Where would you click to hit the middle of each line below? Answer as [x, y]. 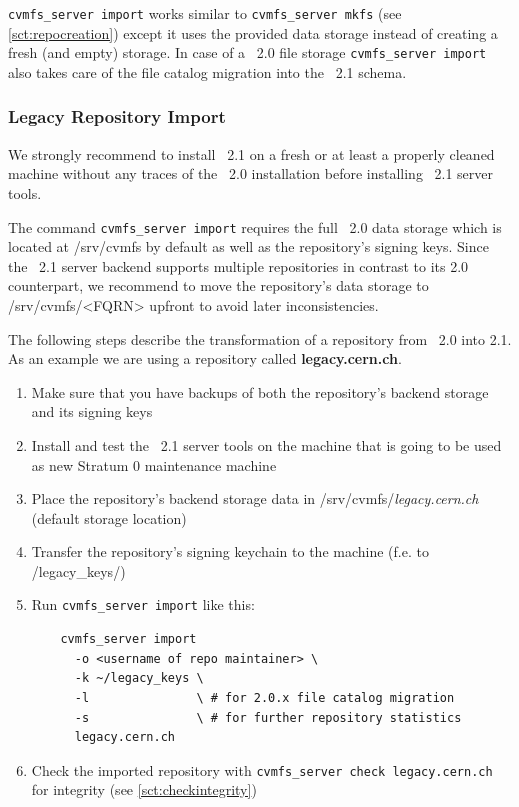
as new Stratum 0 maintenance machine [154, 464]
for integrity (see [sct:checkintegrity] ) [144, 789]
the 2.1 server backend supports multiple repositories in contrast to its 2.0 [238, 265]
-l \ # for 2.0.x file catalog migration [264, 697]
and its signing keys [92, 411]
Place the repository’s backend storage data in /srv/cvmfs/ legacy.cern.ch [255, 498]
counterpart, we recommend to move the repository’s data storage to [218, 285]
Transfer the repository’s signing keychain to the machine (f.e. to [230, 551]
